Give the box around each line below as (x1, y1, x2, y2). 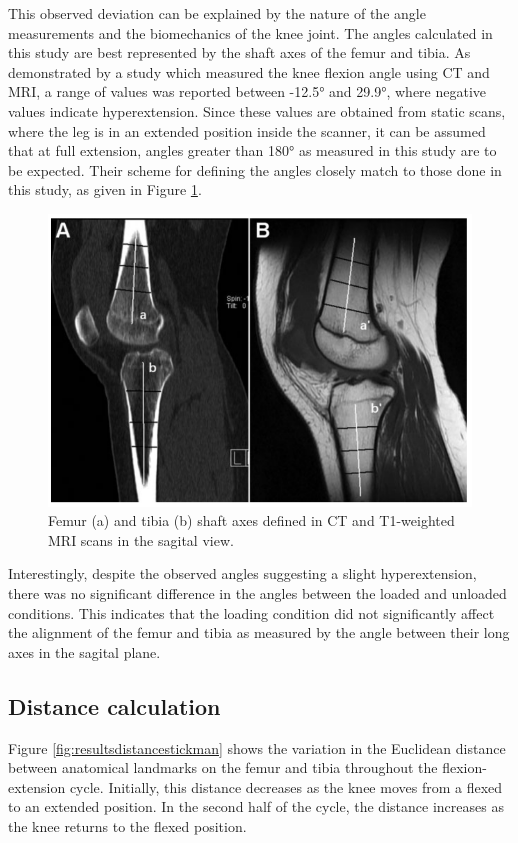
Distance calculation (8, 690, 221, 721)
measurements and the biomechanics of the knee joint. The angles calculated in (8, 22, 493, 43)
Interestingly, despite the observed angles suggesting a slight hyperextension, (8, 563, 477, 584)
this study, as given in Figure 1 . (8, 179, 202, 200)
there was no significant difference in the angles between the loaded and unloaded (8, 583, 507, 604)
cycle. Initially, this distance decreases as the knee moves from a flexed (69, 776, 503, 797)
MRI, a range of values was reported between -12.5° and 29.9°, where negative (8, 81, 487, 102)
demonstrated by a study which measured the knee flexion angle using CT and (8, 61, 490, 82)
